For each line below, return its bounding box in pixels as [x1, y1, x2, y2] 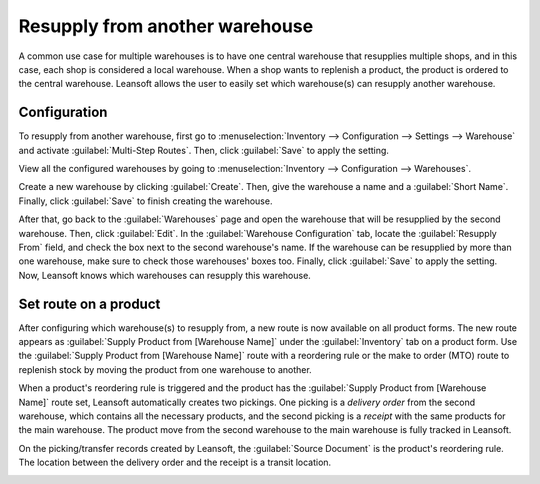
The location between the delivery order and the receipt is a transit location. [18, 456, 332, 469]
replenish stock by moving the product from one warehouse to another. [18, 363, 312, 375]
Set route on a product [18, 295, 161, 312]
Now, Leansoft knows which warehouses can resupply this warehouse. [18, 269, 312, 281]
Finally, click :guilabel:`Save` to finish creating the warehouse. [18, 195, 273, 207]
